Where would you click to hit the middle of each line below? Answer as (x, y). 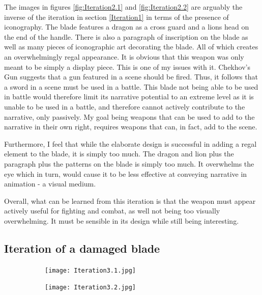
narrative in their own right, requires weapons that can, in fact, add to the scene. (131, 127)
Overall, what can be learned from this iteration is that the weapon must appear (130, 200)
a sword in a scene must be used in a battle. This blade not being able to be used (131, 86)
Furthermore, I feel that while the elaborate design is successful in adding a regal (130, 143)
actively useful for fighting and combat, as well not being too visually (112, 211)
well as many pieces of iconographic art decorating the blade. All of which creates (131, 47)
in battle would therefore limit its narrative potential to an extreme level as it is (129, 97)
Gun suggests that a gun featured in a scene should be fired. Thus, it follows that (131, 77)
